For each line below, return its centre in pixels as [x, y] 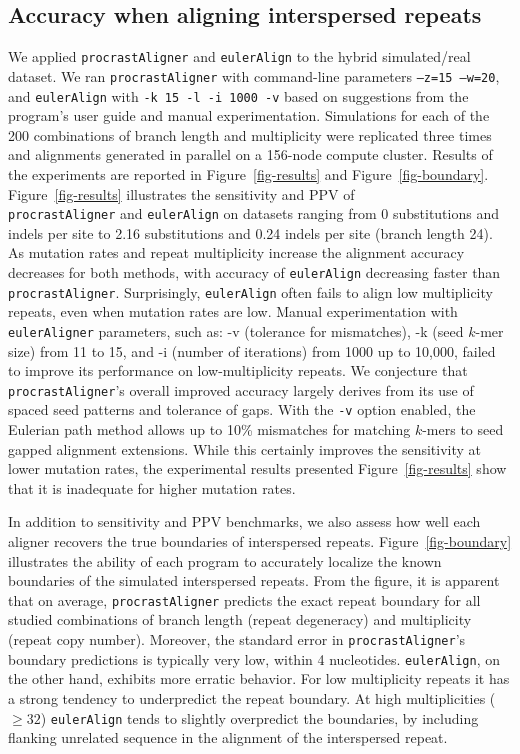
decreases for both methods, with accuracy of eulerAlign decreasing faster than [254, 271]
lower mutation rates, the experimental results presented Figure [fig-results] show [257, 468]
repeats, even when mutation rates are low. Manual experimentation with [233, 311]
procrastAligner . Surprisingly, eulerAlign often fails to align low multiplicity [250, 291]
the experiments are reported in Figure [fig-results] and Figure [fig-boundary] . [248, 173]
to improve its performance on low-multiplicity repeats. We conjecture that [238, 370]
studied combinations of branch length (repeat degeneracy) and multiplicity [240, 619]
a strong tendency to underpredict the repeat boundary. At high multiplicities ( [252, 697]
